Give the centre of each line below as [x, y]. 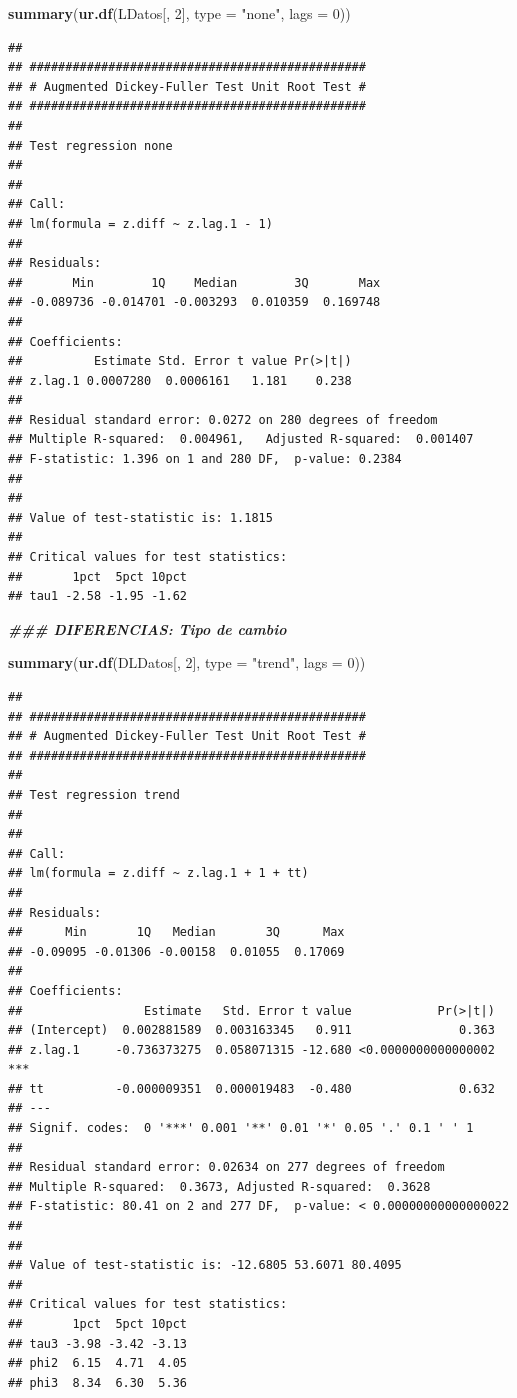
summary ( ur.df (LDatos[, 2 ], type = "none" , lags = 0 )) [179, 13]
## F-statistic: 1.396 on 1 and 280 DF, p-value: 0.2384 [205, 459]
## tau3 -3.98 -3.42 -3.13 [97, 1343]
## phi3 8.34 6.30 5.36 [97, 1382]
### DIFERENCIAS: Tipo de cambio [147, 628]
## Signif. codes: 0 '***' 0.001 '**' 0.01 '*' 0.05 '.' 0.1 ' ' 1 [241, 1128]
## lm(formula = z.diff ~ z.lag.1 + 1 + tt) [158, 873]
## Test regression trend [94, 794]
